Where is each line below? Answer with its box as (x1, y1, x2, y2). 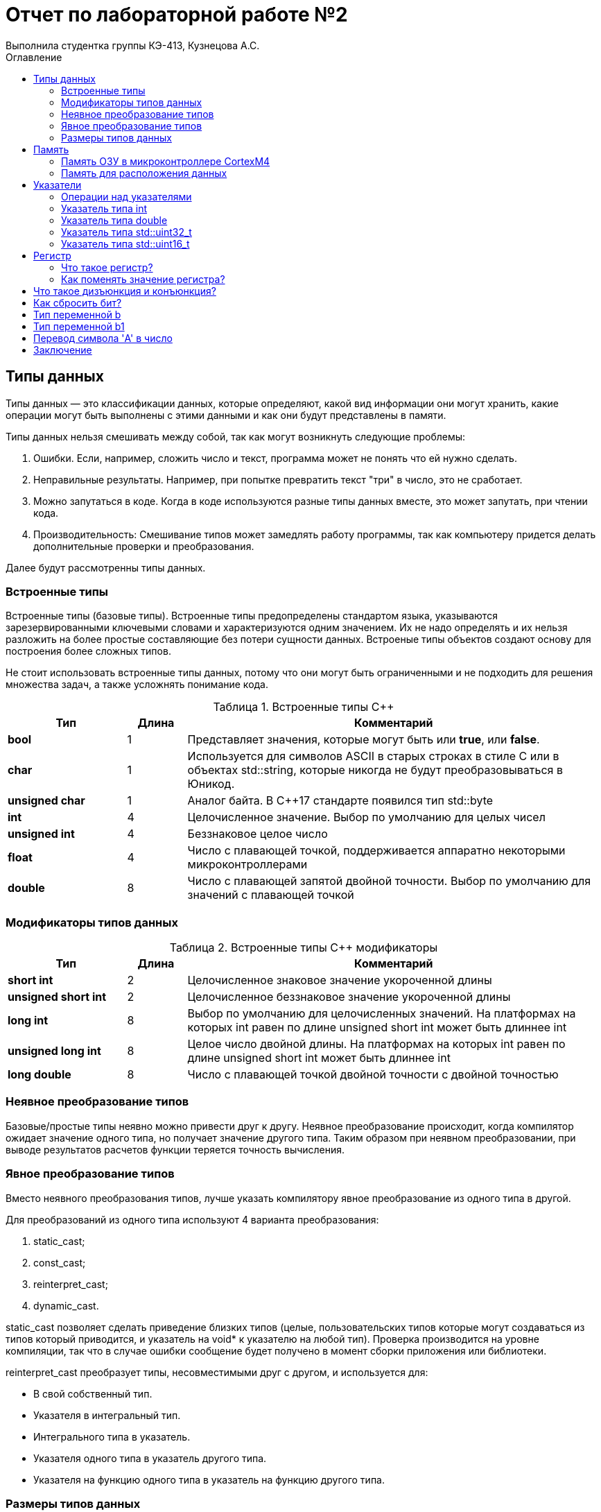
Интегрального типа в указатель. (33, 1430, 191, 1443)
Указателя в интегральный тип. (33, 1409, 181, 1421)
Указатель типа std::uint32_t (61, 225, 192, 238)
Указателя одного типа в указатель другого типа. (33, 1452, 267, 1464)
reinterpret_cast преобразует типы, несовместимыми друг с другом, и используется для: (6, 1366, 428, 1378)
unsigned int (8, 827, 75, 841)
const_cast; (33, 1256, 86, 1269)
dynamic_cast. (33, 1299, 99, 1312)
